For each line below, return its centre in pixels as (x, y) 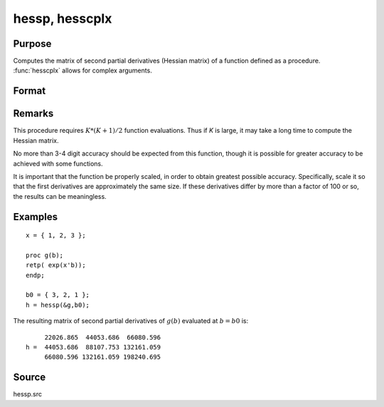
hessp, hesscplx (63, 18)
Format (30, 91)
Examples (36, 217)
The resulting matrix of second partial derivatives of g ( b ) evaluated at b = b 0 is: (131, 321)
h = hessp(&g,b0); (58, 305)
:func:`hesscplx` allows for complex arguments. (82, 70)
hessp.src (28, 394)
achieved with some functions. (58, 163)
